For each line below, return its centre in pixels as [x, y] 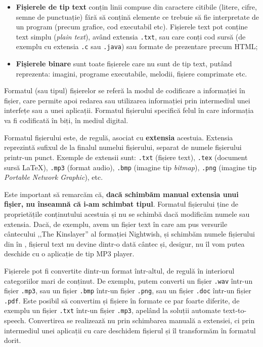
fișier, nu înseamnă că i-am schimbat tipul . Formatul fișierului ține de [121, 204]
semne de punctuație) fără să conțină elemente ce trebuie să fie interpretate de [138, 16]
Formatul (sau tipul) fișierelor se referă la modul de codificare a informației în [125, 90]
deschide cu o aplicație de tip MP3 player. [69, 254]
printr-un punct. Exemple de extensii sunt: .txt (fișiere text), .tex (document [126, 157]
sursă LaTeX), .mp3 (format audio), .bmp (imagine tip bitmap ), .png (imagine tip [130, 167]
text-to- [235, 310]
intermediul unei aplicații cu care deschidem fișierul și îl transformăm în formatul [130, 330]
